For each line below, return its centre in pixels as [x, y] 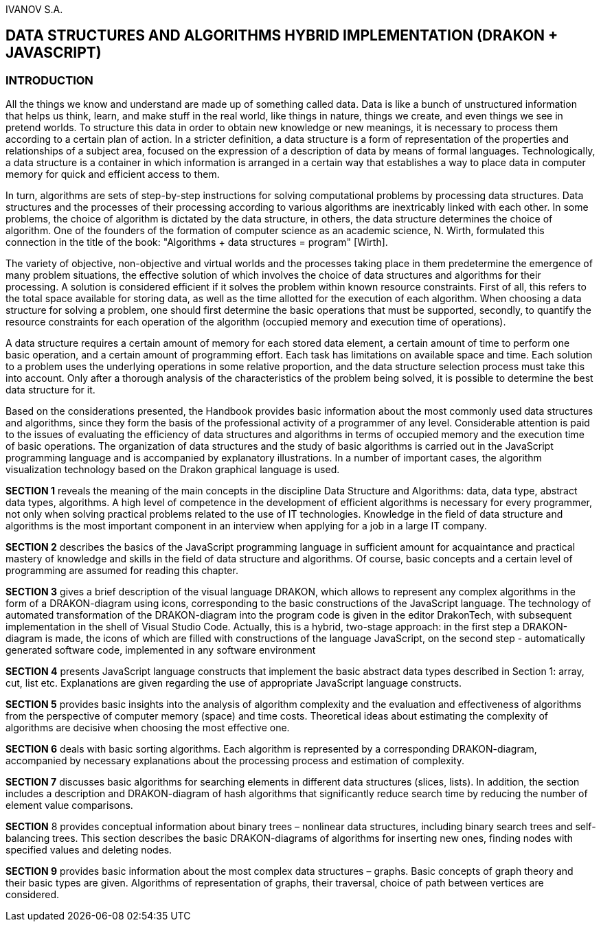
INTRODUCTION [49, 80]
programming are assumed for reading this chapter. [122, 571]
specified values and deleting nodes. [89, 850]
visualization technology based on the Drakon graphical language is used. [173, 470]
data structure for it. [50, 390]
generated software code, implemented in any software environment [161, 650]
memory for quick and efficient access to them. [113, 174]
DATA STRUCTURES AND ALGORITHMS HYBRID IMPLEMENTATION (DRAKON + [282, 36]
